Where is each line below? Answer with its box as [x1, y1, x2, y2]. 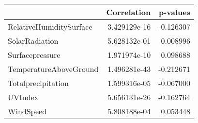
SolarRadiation [8, 35, 59, 46]
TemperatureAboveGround [8, 63, 99, 74]
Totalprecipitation [8, 77, 69, 88]
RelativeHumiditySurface [8, 21, 92, 32]
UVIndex [8, 91, 39, 103]
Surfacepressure [8, 49, 61, 60]
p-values [159, 6, 191, 18]
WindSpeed [8, 105, 47, 117]
